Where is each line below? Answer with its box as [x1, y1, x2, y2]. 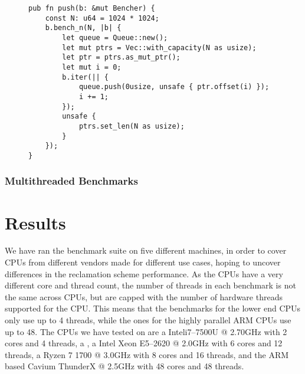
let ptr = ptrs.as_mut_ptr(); [62, 53, 181, 62]
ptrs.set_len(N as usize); [78, 122, 185, 130]
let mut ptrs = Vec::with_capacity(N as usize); [62, 43, 257, 52]
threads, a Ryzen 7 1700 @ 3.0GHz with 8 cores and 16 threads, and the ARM [5, 348, 289, 360]
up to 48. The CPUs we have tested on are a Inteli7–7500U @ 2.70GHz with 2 [5, 325, 287, 337]
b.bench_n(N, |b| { [45, 24, 122, 32]
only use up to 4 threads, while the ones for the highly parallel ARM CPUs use [5, 314, 291, 326]
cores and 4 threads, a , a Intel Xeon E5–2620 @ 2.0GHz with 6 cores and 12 [5, 337, 283, 349]
